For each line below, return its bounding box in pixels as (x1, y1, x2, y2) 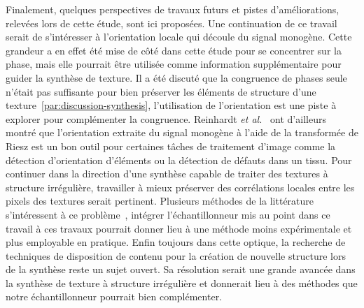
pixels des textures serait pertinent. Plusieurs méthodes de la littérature (6, 193, 314, 208)
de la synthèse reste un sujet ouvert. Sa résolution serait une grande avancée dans (6, 262, 356, 277)
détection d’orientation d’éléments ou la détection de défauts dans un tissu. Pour (6, 152, 352, 167)
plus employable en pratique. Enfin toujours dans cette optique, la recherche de (6, 235, 346, 249)
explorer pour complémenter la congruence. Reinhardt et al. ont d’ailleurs (6, 111, 326, 126)
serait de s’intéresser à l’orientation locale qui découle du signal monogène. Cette (6, 29, 352, 44)
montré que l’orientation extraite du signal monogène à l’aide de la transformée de (6, 125, 358, 140)
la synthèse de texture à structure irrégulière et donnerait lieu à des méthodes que (6, 275, 358, 290)
